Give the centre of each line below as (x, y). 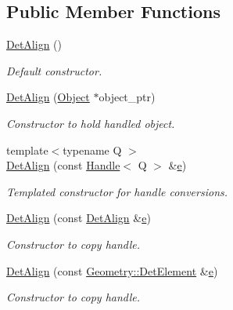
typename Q (92, 150)
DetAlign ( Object (48, 97)
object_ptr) (127, 97)
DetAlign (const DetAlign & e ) (79, 218)
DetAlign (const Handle (63, 165)
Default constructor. (54, 70)
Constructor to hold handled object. (91, 123)
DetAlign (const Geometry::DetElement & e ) (112, 270)
